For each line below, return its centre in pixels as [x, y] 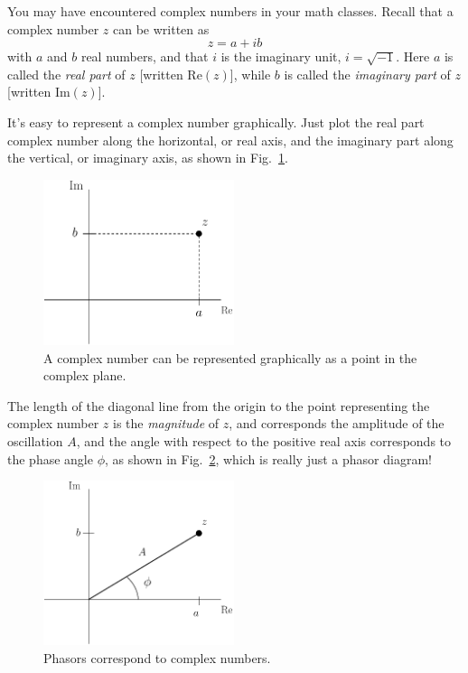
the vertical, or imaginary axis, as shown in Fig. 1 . [148, 158]
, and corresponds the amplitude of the [337, 423]
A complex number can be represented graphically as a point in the [230, 357]
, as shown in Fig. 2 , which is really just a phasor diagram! [268, 458]
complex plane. [85, 375]
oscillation [35, 441]
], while [250, 74]
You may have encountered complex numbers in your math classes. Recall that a [230, 11]
